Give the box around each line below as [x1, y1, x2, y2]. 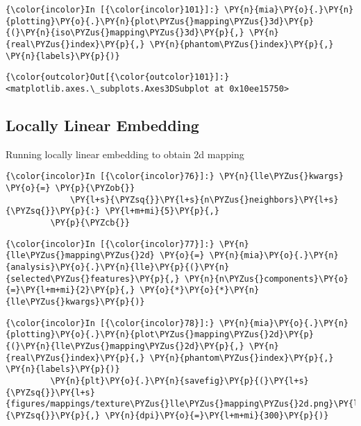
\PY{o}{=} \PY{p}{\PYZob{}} [6, 183, 135, 194]
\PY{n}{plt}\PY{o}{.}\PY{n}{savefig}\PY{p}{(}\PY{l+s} [50, 375, 309, 386]
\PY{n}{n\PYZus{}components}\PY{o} [184, 273, 349, 284]
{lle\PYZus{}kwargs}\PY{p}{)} [6, 296, 145, 307]
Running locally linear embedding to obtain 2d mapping [6, 146, 244, 161]
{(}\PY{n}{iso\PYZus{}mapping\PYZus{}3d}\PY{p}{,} [6, 28, 244, 38]
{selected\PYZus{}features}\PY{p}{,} [6, 273, 180, 284]
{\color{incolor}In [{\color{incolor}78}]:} [6, 318, 215, 328]
